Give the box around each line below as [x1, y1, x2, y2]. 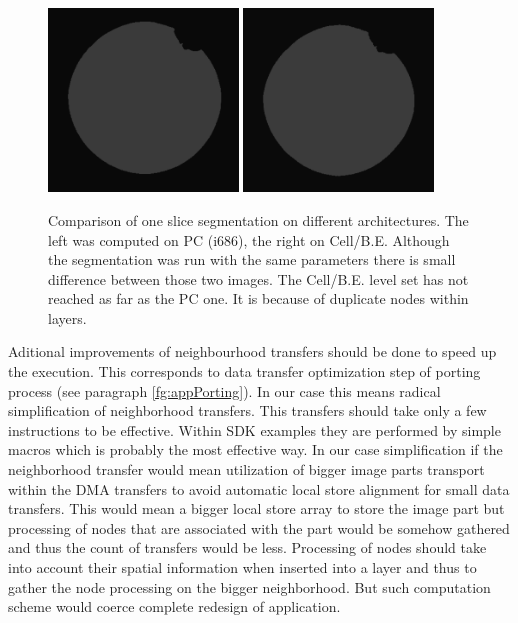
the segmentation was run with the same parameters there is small [48, 249, 456, 270]
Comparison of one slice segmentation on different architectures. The [48, 209, 469, 230]
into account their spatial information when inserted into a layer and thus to [8, 557, 477, 578]
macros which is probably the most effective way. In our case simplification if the [8, 439, 503, 460]
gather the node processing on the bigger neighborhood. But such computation [8, 576, 491, 597]
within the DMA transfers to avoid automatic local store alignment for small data [8, 478, 510, 499]
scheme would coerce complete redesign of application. [8, 596, 341, 617]
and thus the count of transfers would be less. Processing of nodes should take [8, 537, 487, 558]
